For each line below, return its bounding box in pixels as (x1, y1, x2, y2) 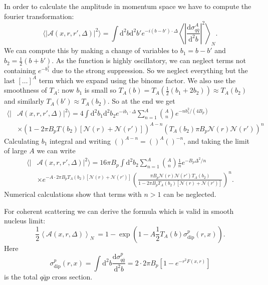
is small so (84, 85, 117, 95)
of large (4, 145, 27, 156)
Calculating (4, 135, 40, 146)
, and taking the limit (183, 135, 249, 146)
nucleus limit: (4, 215, 46, 226)
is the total (4, 271, 38, 281)
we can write (37, 145, 76, 156)
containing (4, 65, 36, 75)
